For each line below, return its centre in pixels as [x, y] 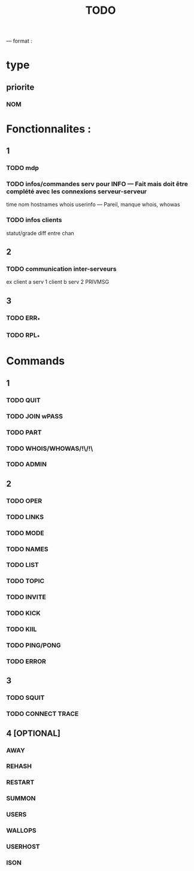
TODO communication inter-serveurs [61, 269]
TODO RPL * [23, 336]
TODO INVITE [26, 597]
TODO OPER [24, 500]
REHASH [19, 766]
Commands [36, 361]
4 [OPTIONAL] [34, 733]
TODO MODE [25, 533]
